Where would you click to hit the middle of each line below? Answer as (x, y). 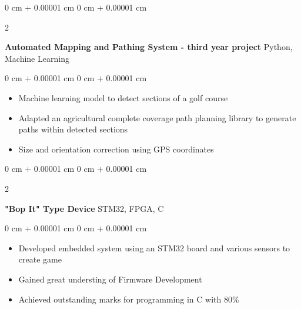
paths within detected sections (73, 129)
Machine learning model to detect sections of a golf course (123, 97)
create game (40, 259)
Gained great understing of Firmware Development (110, 279)
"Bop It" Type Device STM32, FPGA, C (84, 208)
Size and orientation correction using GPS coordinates (116, 149)
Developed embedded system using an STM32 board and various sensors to (154, 247)
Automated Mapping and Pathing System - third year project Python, (149, 47)
